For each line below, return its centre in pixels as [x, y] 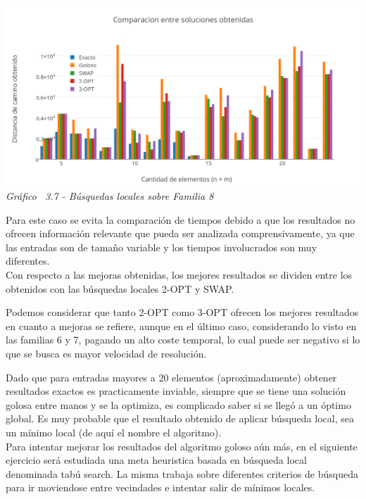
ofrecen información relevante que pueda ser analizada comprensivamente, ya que [180, 233]
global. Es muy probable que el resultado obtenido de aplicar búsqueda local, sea [180, 418]
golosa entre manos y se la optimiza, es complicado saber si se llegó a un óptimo [178, 404]
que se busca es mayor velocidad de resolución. [106, 353]
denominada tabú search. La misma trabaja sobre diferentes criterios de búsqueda [182, 473]
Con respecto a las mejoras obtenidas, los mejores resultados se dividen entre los [179, 274]
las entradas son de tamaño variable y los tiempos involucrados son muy [162, 247]
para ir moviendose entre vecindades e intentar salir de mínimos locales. [160, 487]
